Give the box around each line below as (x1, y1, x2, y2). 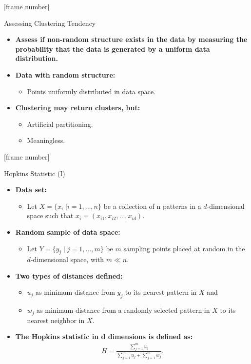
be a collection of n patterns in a (103, 201, 201, 211)
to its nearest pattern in (125, 287, 197, 297)
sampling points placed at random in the (123, 243, 245, 253)
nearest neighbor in (27, 315, 85, 325)
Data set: (15, 184, 47, 195)
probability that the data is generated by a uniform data (15, 43, 210, 54)
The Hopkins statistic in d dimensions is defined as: (15, 331, 193, 342)
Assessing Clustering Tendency (4, 18, 96, 28)
